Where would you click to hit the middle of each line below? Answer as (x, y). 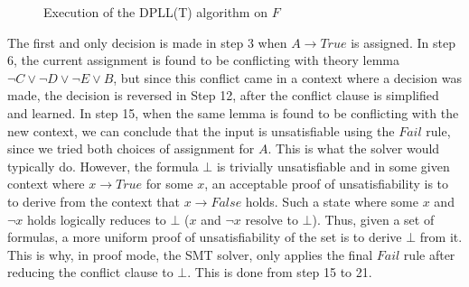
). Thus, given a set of (373, 219)
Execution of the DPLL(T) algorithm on (155, 12)
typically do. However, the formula (103, 166)
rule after (429, 254)
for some (169, 184)
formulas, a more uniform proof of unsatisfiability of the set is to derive (205, 237)
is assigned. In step (403, 42)
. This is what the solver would (354, 148)
